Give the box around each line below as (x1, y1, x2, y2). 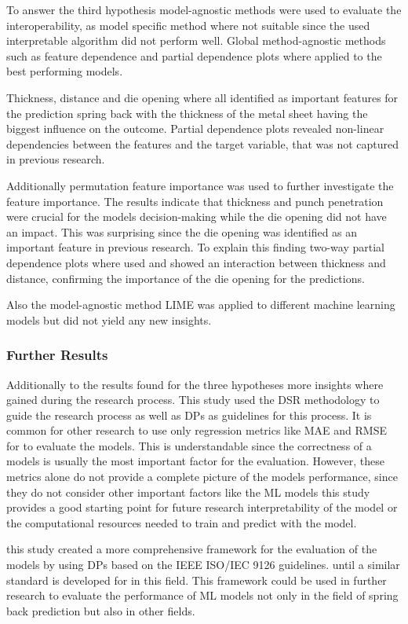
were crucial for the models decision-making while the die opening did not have (6, 208, 387, 225)
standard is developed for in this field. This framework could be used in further (6, 571, 387, 588)
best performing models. (6, 63, 123, 79)
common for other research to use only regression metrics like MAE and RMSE (6, 422, 387, 439)
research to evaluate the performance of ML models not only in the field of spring (6, 587, 399, 604)
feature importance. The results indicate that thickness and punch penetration (6, 193, 384, 209)
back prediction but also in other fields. (6, 602, 195, 618)
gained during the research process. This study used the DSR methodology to (6, 391, 380, 408)
